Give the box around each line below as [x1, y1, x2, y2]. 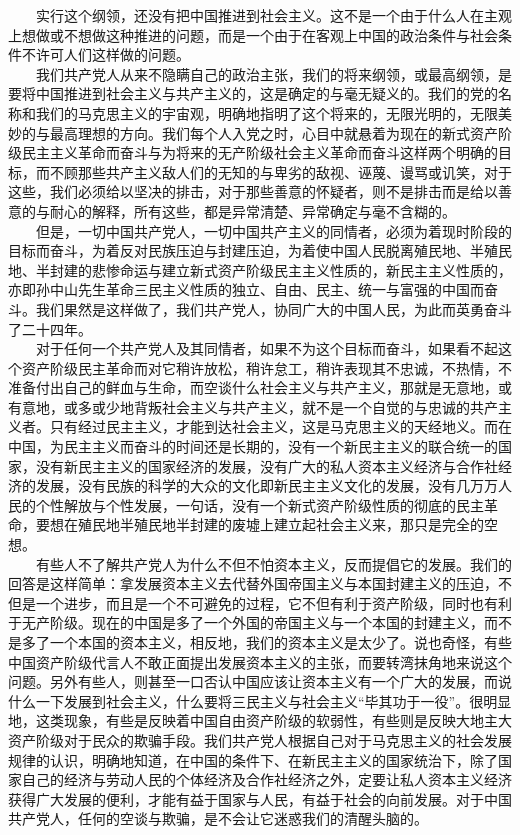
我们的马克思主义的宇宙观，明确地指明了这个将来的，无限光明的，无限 [35, 102, 498, 123]
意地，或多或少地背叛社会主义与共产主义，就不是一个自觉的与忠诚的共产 [21, 396, 498, 417]
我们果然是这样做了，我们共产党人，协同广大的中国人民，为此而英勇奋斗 [35, 298, 512, 319]
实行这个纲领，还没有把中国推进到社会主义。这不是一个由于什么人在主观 [35, 5, 512, 25]
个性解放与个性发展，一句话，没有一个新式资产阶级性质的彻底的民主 [35, 494, 484, 515]
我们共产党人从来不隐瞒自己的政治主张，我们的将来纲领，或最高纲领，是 [35, 63, 512, 84]
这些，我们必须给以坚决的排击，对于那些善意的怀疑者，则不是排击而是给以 [8, 181, 498, 202]
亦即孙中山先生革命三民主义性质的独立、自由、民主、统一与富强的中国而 [8, 279, 484, 300]
